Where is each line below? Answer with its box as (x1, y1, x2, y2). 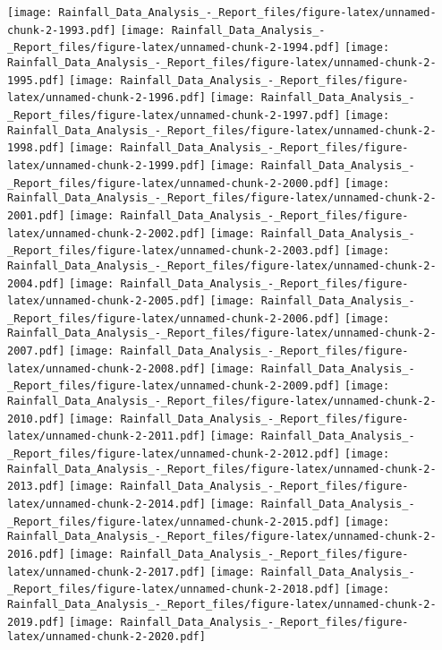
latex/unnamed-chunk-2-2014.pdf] (7, 498, 206, 511)
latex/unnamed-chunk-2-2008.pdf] (7, 362, 206, 375)
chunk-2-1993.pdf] (7, 23, 116, 37)
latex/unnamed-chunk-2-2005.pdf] (7, 295, 206, 308)
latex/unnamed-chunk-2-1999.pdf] (7, 158, 206, 172)
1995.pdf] (7, 73, 65, 87)
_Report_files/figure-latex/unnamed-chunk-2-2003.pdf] (7, 244, 341, 258)
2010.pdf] (7, 412, 65, 425)
